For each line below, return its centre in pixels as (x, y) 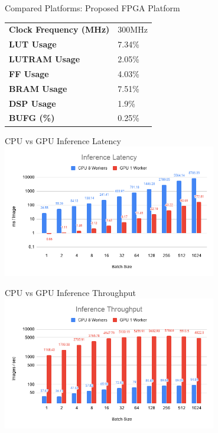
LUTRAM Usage (45, 59)
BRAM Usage (38, 88)
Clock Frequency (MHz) (59, 29)
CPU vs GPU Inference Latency (63, 140)
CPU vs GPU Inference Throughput (70, 292)
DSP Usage (32, 103)
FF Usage (29, 73)
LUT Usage (33, 44)
